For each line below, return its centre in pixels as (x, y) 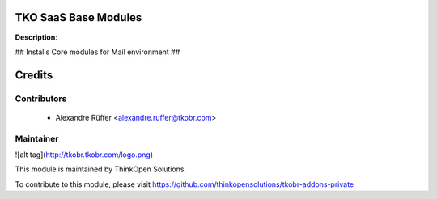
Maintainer (37, 138)
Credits (34, 75)
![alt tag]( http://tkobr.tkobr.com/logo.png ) (84, 155)
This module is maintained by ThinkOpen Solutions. (100, 169)
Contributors (41, 99)
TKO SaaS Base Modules (78, 17)
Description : (36, 37)
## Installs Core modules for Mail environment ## (98, 52)
